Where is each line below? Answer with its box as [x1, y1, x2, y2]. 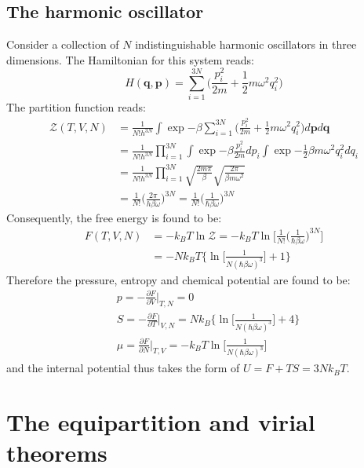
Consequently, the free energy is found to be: [6, 209, 222, 225]
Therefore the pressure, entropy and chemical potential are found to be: [6, 271, 351, 287]
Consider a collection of [6, 36, 119, 53]
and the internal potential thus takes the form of [6, 360, 240, 376]
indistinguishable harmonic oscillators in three [135, 36, 357, 53]
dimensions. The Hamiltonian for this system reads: [6, 51, 254, 68]
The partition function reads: [6, 99, 146, 115]
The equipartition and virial [6, 406, 315, 438]
